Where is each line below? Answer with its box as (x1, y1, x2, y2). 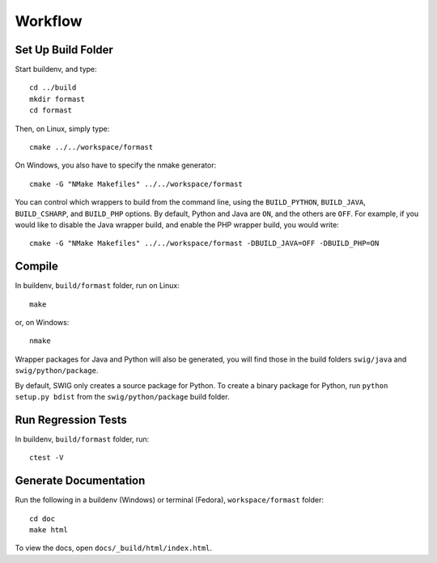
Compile (15, 260, 58, 273)
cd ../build (29, 83, 77, 92)
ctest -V (29, 453, 64, 463)
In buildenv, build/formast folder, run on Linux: (15, 281, 180, 290)
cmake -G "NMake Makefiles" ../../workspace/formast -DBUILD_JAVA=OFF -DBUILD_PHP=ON (29, 239, 380, 248)
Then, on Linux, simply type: (15, 124, 110, 133)
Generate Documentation (15, 474, 146, 488)
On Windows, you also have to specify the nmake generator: (15, 160, 217, 170)
